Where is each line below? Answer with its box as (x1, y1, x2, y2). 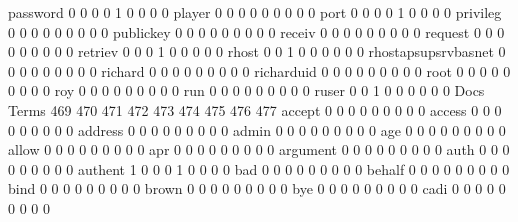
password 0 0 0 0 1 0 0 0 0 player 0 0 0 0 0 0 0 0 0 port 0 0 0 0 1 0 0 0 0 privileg (8, 2, 502, 22)
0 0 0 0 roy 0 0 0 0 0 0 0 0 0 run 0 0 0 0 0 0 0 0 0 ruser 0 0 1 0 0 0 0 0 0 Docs (8, 80, 485, 101)
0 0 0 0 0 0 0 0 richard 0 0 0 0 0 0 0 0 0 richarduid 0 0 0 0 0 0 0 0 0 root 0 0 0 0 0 (8, 60, 511, 81)
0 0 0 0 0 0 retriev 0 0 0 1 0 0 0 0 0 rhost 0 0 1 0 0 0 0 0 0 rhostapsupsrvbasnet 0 (8, 41, 506, 62)
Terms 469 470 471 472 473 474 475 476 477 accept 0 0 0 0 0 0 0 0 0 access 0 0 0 (8, 99, 502, 120)
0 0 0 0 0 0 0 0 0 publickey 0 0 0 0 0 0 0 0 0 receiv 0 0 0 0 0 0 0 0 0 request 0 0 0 (8, 21, 505, 42)
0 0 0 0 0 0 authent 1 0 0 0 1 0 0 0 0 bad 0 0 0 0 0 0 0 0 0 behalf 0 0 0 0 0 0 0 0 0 (8, 158, 510, 179)
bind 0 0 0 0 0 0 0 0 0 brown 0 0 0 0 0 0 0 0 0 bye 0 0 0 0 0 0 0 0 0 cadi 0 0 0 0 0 (8, 178, 506, 199)
